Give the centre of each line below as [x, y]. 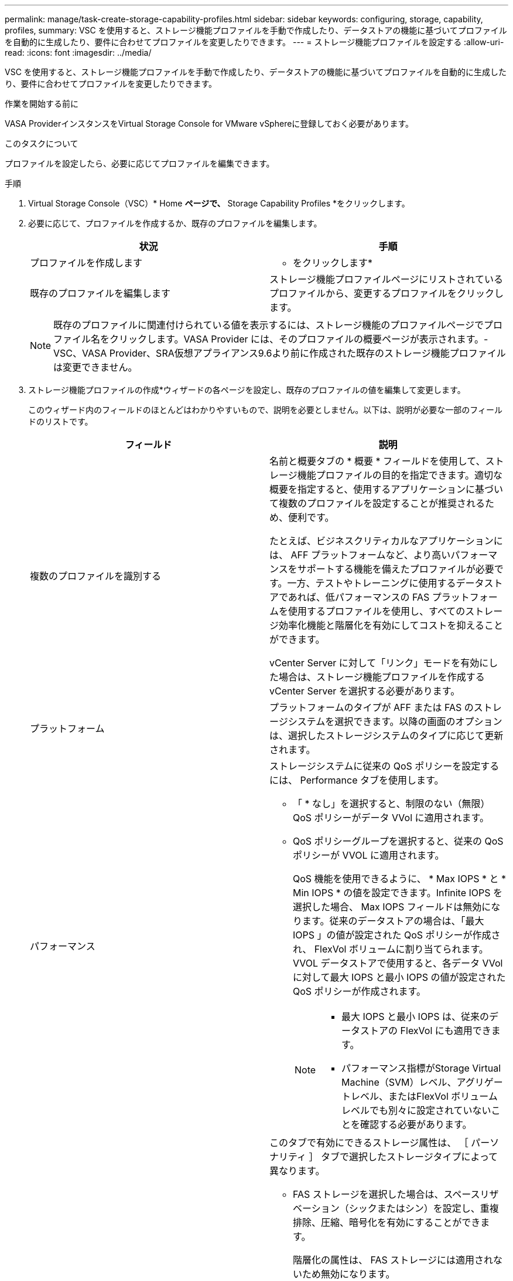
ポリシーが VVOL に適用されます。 [369, 855]
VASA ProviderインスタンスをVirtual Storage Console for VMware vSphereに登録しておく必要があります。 [209, 123]
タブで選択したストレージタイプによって [410, 1157]
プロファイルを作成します [86, 263]
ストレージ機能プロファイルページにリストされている [386, 279]
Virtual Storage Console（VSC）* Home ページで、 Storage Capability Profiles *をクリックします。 [219, 203]
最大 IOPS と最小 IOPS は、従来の [415, 1016]
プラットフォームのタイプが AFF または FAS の [372, 707]
